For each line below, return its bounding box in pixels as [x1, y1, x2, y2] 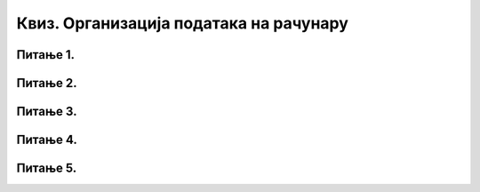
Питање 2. [16, 76, 77, 91]
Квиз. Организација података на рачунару [16, 13, 348, 33]
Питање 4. [16, 132, 77, 148]
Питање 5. [16, 161, 77, 176]
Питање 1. [16, 47, 76, 62]
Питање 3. [16, 104, 77, 119]
